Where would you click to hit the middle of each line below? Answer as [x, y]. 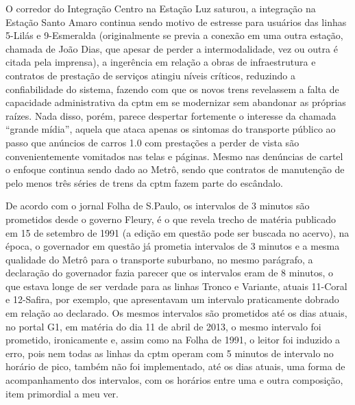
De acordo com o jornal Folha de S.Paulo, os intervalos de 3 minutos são [158, 206]
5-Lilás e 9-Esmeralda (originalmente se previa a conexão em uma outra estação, [174, 35]
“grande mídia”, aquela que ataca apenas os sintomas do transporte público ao [171, 129]
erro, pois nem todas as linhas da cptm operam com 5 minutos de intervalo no [170, 353]
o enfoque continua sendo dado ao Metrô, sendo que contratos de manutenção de [175, 169]
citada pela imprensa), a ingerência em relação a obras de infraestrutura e [161, 62]
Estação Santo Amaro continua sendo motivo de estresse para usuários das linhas [176, 22]
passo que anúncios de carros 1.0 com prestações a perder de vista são [152, 142]
